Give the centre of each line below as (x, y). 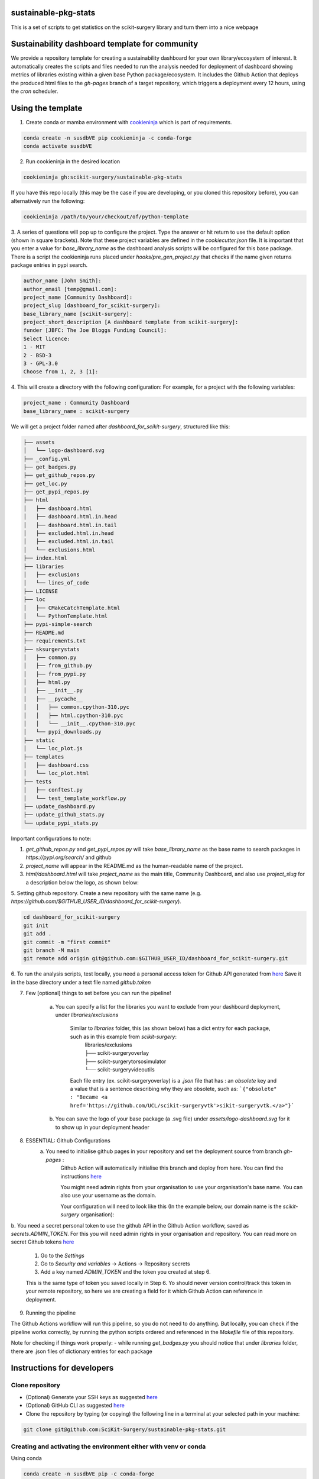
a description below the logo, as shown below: (82, 882)
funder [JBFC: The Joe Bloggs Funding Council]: (95, 330)
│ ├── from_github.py (58, 666)
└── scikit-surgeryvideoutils (120, 1070)
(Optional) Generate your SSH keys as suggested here (92, 1397)
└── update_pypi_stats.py (61, 823)
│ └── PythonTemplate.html (66, 616)
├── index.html (45, 558)
